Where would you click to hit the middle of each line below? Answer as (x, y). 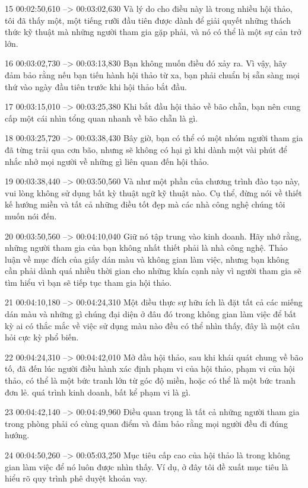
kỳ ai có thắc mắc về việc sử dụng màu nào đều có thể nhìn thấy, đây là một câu (153, 325)
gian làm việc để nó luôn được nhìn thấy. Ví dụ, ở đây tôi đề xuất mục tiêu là (147, 466)
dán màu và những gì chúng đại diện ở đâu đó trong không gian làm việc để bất (151, 314)
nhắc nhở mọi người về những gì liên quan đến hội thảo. (107, 161)
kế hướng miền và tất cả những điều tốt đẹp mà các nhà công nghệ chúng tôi (145, 204)
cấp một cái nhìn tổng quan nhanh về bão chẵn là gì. (101, 118)
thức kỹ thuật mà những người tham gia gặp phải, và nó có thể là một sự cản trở (153, 32)
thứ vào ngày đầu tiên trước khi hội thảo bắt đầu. (96, 86)
